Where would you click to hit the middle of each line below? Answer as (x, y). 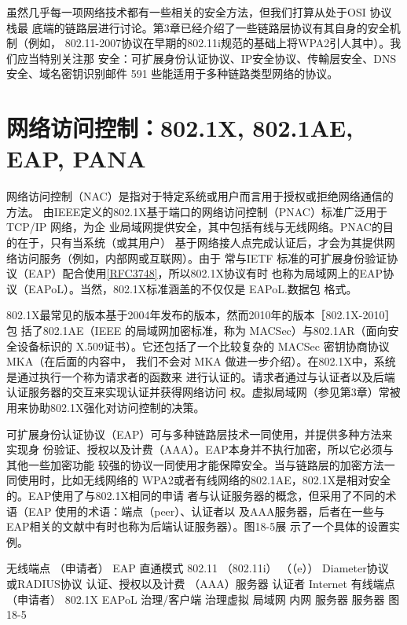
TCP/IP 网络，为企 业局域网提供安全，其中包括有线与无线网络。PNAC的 (194, 227)
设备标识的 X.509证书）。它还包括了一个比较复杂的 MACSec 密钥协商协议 (203, 346)
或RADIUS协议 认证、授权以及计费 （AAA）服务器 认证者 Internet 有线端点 (201, 583)
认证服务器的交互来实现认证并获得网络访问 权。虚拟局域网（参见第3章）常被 (203, 392)
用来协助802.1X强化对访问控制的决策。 (106, 407)
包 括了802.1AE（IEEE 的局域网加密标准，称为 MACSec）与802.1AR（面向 (197, 331)
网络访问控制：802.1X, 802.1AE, (180, 128)
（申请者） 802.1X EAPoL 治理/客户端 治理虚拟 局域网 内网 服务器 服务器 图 (203, 599)
